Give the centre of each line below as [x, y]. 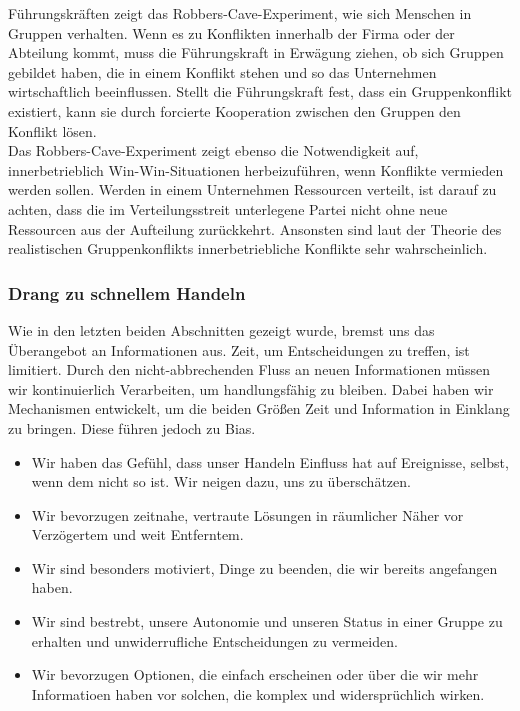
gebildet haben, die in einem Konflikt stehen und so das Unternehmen [222, 71]
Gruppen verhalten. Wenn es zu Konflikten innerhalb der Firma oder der [231, 32]
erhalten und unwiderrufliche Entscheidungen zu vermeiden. [214, 640]
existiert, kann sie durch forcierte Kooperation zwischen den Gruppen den [234, 110]
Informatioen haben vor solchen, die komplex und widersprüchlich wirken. [258, 693]
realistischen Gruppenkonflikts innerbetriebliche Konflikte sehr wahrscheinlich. [248, 248]
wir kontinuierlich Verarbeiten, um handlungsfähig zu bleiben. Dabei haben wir [251, 388]
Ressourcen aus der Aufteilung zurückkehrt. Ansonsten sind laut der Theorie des [255, 228]
